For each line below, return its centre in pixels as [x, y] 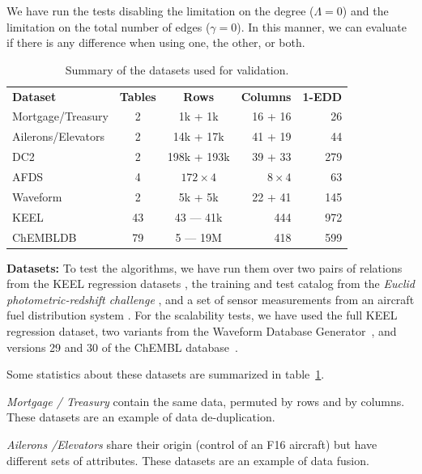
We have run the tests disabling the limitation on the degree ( [160, 11]
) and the [365, 11]
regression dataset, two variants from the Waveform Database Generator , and [202, 331]
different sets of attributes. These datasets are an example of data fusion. [188, 460]
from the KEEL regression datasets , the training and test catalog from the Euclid [211, 284]
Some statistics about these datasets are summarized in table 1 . [166, 374]
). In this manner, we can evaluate [322, 26]
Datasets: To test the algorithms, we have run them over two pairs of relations [205, 267]
